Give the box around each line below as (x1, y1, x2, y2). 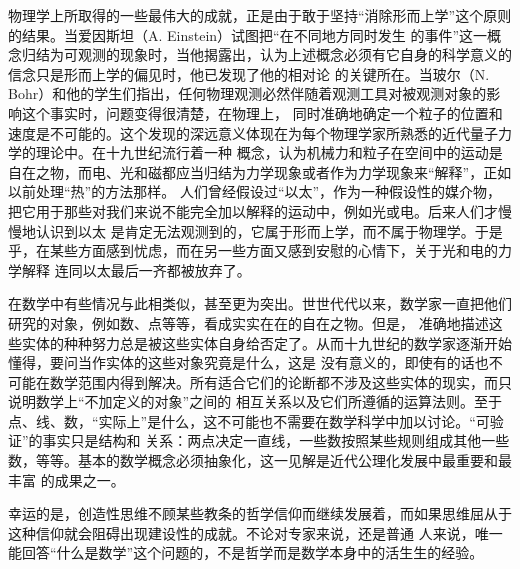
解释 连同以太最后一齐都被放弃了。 (21, 259, 251, 280)
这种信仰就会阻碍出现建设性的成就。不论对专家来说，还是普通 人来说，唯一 (8, 522, 503, 543)
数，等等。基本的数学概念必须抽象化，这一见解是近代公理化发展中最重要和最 (8, 450, 512, 471)
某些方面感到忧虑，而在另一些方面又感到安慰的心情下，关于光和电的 (49, 240, 498, 261)
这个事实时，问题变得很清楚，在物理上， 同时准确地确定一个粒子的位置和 (21, 102, 503, 123)
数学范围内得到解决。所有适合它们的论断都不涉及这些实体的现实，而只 (49, 371, 512, 392)
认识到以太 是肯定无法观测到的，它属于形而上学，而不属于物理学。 (35, 220, 475, 241)
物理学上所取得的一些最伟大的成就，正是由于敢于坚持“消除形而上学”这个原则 (8, 5, 512, 25)
